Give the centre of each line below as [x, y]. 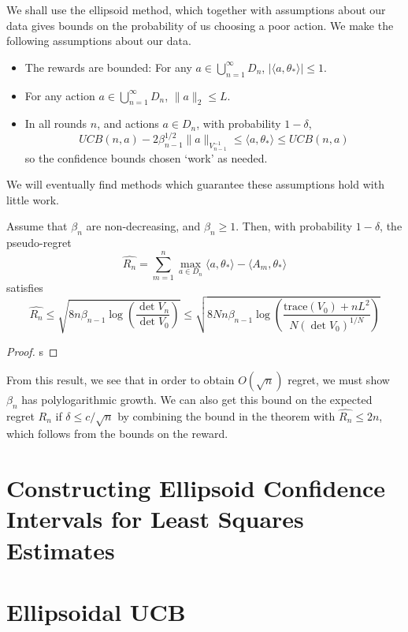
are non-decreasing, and [143, 226]
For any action [60, 95]
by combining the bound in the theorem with [226, 415]
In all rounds [56, 123]
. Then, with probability [294, 226]
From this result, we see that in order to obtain [121, 379]
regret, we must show [339, 379]
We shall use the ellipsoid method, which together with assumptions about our [196, 9]
